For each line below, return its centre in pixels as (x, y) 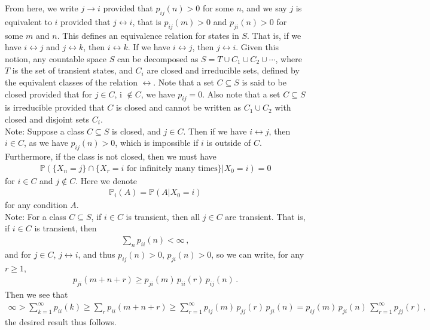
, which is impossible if (157, 143)
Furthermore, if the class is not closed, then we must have (111, 156)
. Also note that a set (241, 94)
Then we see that (36, 294)
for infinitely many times (172, 168)
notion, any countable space (56, 58)
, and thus (97, 254)
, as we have (46, 143)
